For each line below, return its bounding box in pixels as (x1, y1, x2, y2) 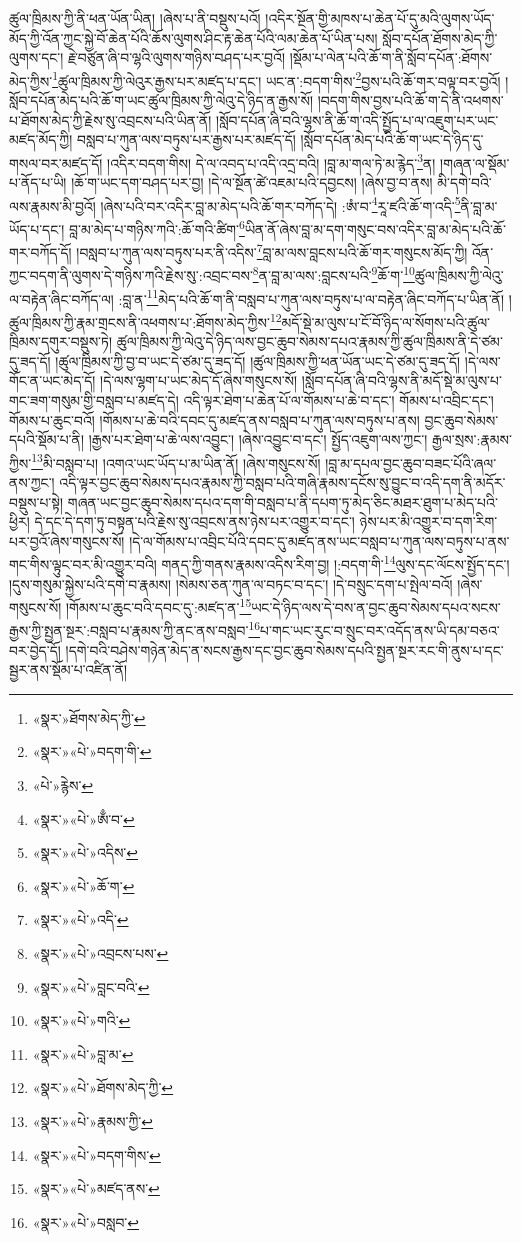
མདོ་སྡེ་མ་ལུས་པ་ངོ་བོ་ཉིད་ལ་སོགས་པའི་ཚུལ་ (281, 311, 491, 332)
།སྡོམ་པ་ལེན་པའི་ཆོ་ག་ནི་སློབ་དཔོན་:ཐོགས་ (289, 47, 493, 68)
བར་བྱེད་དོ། (9, 639, 61, 660)
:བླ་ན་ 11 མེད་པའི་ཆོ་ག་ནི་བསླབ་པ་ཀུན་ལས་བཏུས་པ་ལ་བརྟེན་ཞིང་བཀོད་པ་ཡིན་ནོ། (118, 285, 505, 309)
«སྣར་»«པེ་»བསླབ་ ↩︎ (32, 1211, 140, 1232)
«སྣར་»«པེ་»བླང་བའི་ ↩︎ (32, 976, 150, 997)
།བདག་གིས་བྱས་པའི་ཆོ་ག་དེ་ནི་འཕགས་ (317, 90, 504, 111)
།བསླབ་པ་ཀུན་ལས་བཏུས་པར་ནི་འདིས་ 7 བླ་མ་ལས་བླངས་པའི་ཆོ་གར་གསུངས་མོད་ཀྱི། (76, 239, 468, 262)
